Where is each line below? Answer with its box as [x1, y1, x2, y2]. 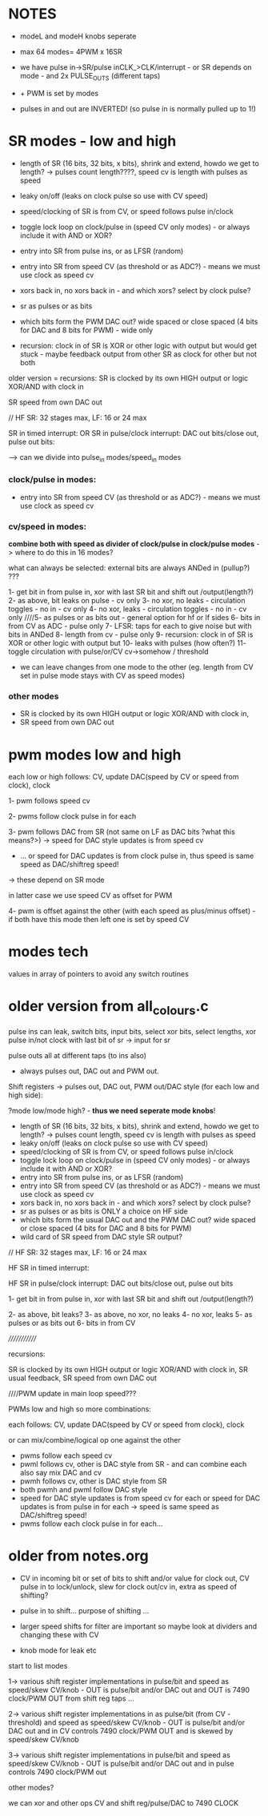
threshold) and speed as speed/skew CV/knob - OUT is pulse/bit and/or [8, 1717, 246, 1727]
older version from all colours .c [8, 997, 210, 1018]
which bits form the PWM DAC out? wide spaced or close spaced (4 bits [19, 316, 258, 326]
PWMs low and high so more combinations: [8, 1403, 152, 1414]
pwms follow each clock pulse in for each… [19, 1519, 163, 1528]
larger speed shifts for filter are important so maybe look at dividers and [19, 1621, 258, 1631]
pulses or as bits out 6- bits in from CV [8, 1318, 136, 1327]
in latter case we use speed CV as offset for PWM [8, 891, 173, 900]
